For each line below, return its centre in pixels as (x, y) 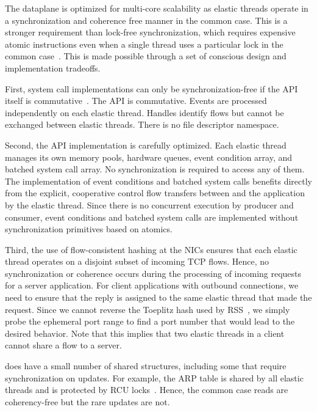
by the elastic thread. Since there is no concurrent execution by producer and (149, 204)
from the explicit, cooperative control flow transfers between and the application (155, 193)
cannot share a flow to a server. (63, 345)
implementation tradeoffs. (53, 68)
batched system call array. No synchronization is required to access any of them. (155, 169)
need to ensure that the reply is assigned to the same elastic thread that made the (158, 297)
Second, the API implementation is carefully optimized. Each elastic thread (146, 145)
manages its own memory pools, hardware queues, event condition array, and (149, 157)
